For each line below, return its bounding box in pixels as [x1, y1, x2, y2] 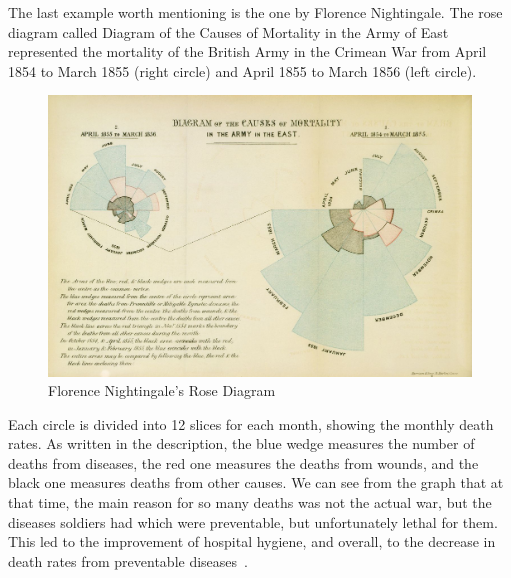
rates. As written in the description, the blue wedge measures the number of [8, 433, 475, 454]
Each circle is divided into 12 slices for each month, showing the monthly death [8, 413, 494, 434]
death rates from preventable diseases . [8, 550, 248, 571]
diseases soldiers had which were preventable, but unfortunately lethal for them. [8, 511, 498, 532]
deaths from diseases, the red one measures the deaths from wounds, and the [8, 452, 479, 473]
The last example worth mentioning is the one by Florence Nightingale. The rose [8, 2, 503, 22]
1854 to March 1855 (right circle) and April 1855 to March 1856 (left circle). [8, 60, 477, 81]
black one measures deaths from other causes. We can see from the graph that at [8, 472, 504, 493]
